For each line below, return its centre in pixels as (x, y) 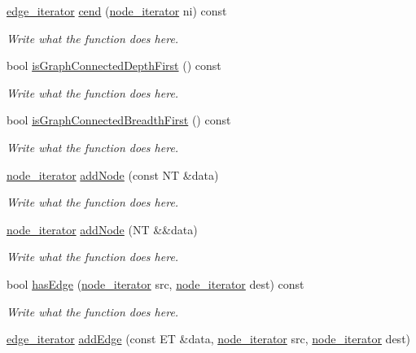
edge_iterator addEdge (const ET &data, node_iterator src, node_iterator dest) (209, 339)
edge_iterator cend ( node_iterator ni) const (117, 11)
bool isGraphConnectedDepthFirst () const (114, 65)
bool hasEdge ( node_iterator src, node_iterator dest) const (155, 283)
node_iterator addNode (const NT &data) (113, 174)
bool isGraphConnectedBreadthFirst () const (119, 120)
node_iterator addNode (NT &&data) (102, 229)
